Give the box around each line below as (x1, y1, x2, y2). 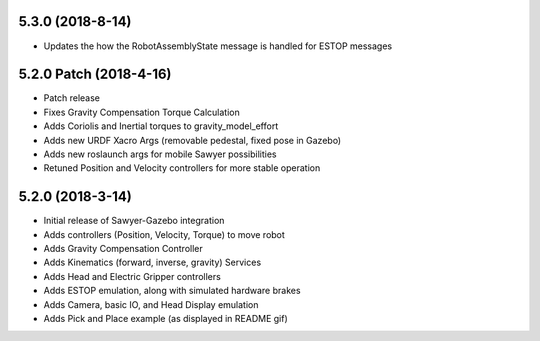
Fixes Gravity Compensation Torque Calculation (43, 106, 240, 118)
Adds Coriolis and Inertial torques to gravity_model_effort (43, 120, 279, 132)
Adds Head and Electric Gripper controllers (43, 270, 222, 282)
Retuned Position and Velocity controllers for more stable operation (43, 162, 321, 174)
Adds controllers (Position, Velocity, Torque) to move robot (43, 228, 285, 240)
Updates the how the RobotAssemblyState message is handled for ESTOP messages (43, 40, 393, 52)
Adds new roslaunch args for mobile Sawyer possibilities (43, 148, 277, 160)
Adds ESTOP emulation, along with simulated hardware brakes (43, 285, 301, 297)
